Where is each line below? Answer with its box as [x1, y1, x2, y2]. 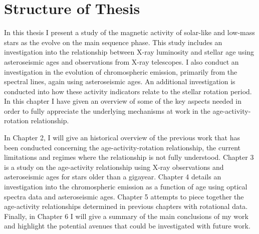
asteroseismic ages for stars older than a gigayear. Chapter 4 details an [4, 171, 221, 182]
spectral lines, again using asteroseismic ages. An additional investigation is [4, 76, 235, 87]
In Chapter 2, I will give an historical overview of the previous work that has [4, 132, 240, 143]
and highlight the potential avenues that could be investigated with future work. [4, 220, 250, 231]
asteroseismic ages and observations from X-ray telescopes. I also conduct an [4, 56, 239, 67]
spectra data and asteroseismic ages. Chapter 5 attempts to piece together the [4, 191, 244, 201]
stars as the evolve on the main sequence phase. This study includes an [4, 37, 222, 47]
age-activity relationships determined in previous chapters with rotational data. [4, 201, 248, 211]
